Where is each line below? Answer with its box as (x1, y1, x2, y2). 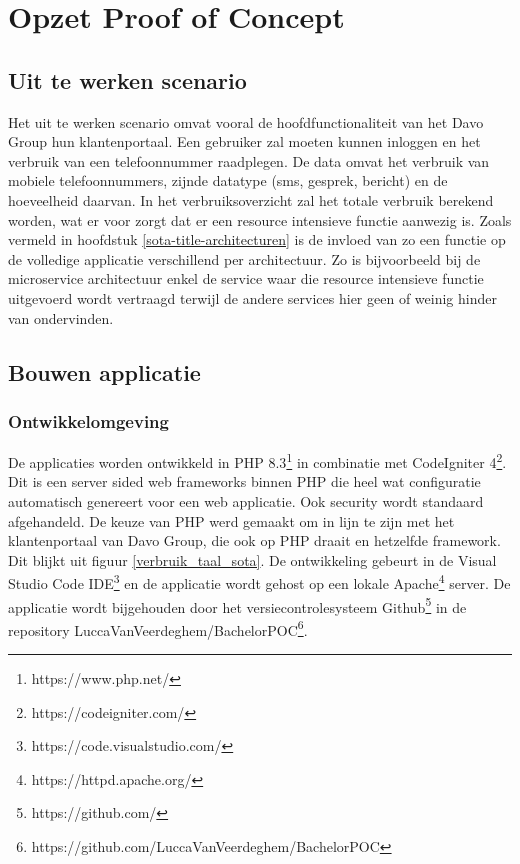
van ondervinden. (8, 307, 114, 328)
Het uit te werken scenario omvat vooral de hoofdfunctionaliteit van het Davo (8, 111, 484, 132)
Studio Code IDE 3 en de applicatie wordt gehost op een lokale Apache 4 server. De (8, 570, 511, 593)
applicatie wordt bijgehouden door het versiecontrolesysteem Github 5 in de (8, 593, 467, 617)
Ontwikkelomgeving (8, 408, 169, 433)
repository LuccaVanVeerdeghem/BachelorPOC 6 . (8, 616, 308, 640)
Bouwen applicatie (8, 356, 201, 387)
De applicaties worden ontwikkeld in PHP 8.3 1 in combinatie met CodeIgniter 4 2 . (8, 449, 507, 472)
